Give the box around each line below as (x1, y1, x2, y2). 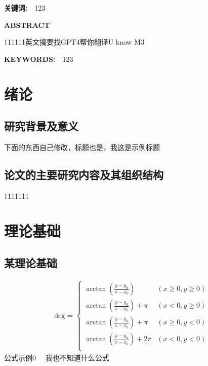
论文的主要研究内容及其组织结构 (4, 166, 163, 182)
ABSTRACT (4, 19, 50, 30)
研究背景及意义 (4, 118, 78, 134)
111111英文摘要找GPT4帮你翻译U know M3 (4, 36, 145, 47)
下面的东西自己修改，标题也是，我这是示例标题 (4, 141, 160, 152)
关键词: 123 (4, 3, 46, 13)
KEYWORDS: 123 (4, 53, 73, 64)
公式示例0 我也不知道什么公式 (4, 352, 109, 362)
